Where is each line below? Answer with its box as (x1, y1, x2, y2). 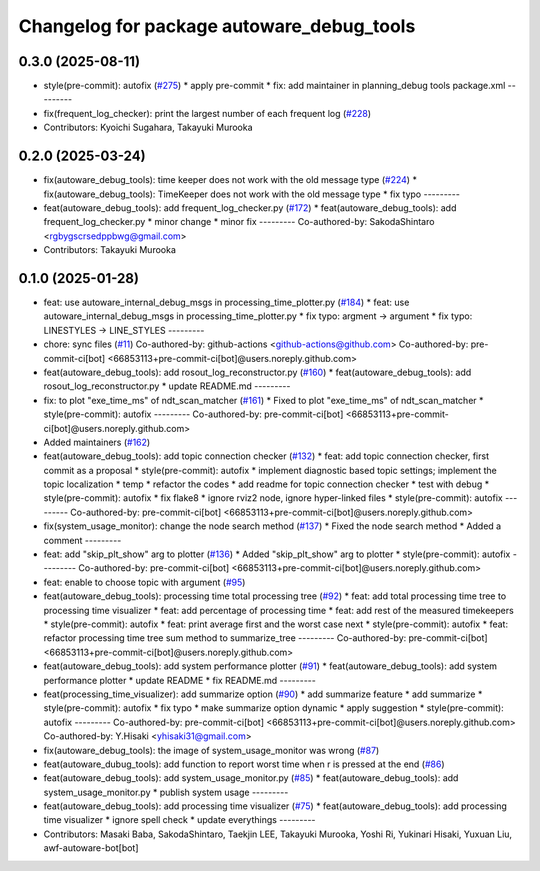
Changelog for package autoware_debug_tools (18, 15, 416, 37)
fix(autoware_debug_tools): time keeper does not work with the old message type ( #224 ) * (43, 174, 417, 186)
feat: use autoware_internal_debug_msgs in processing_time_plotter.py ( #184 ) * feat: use (43, 296, 410, 308)
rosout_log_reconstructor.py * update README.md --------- (43, 380, 291, 392)
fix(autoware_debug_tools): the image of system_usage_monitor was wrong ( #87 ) (43, 744, 380, 756)
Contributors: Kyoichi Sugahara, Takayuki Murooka (43, 121, 254, 134)
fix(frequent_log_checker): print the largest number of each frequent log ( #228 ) (43, 107, 372, 119)
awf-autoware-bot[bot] (43, 842, 139, 854)
